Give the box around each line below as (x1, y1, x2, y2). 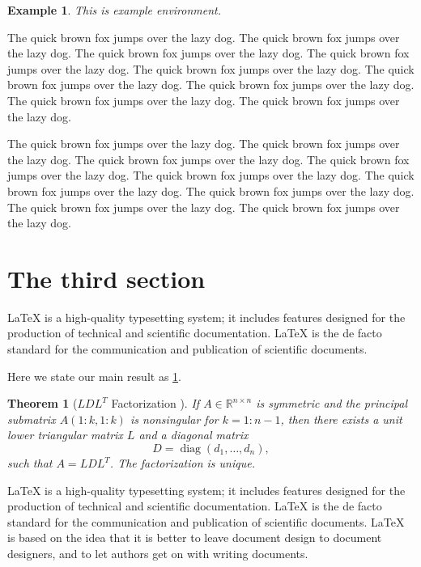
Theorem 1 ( (7, 395, 78, 412)
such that (7, 455, 53, 471)
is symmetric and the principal (256, 395, 408, 412)
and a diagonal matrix (138, 426, 249, 443)
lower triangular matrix (7, 426, 123, 443)
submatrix (7, 410, 56, 427)
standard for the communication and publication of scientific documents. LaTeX (7, 513, 405, 530)
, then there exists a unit (280, 410, 402, 427)
